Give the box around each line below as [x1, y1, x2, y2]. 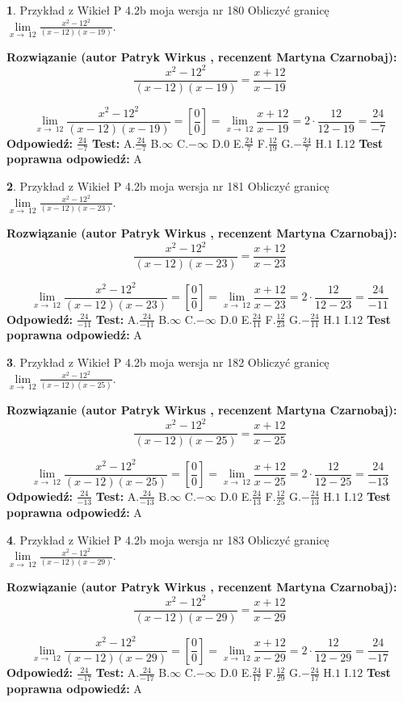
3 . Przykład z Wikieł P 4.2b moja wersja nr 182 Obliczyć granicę [6, 354, 330, 371]
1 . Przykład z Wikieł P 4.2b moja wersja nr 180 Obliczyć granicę [6, 2, 330, 18]
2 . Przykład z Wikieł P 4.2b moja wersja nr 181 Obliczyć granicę [6, 178, 330, 195]
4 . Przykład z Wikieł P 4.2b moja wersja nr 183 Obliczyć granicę [6, 531, 330, 548]
